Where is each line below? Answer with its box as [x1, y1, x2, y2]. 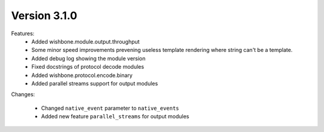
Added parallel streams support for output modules [31, 79, 158, 87]
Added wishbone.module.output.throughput [31, 38, 140, 45]
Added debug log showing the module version [31, 54, 146, 62]
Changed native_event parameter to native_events [41, 105, 179, 112]
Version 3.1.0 [11, 9, 77, 22]
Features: [11, 30, 35, 37]
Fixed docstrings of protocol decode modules [31, 63, 144, 70]
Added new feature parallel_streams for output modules [41, 113, 190, 120]
